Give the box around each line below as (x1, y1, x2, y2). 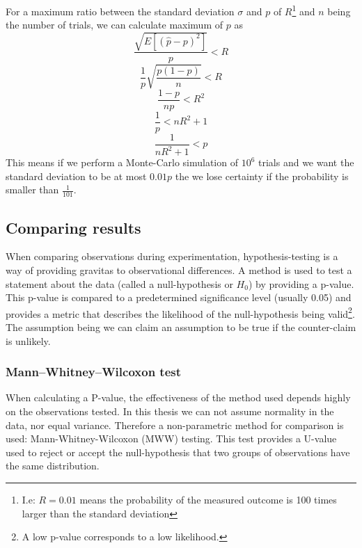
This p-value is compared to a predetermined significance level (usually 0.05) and (6, 290, 352, 305)
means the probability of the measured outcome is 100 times (79, 492, 337, 506)
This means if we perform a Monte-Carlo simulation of (6, 155, 238, 170)
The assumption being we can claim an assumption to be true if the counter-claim (6, 320, 356, 335)
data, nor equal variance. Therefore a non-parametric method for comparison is (6, 417, 344, 432)
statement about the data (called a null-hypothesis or (6, 276, 233, 291)
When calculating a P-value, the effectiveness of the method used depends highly (6, 390, 351, 405)
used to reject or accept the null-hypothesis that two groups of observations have (6, 444, 350, 459)
